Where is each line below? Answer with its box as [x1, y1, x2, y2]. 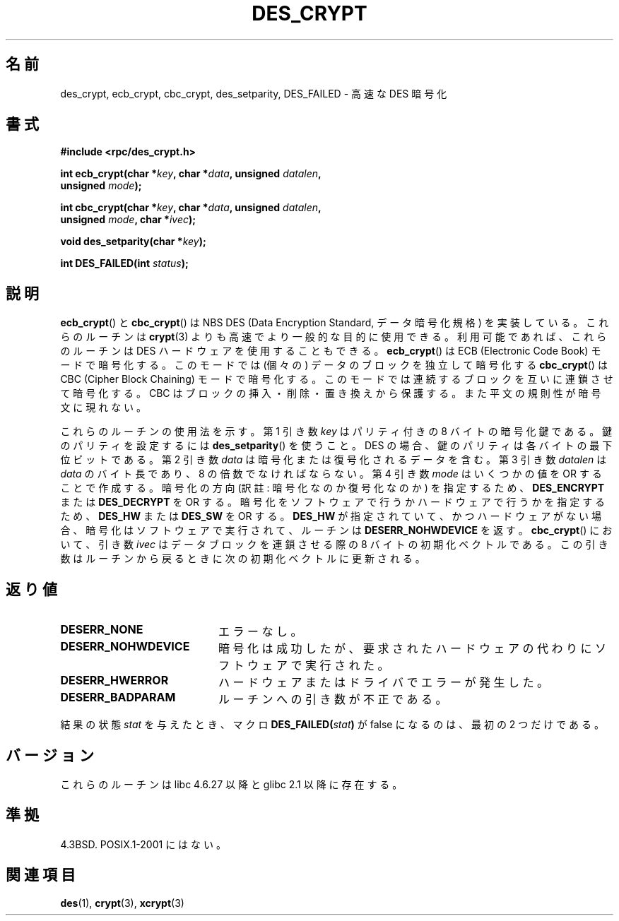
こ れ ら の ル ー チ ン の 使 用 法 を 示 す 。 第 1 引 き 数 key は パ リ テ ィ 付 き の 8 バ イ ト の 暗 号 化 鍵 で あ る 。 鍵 [60, 425, 613, 438]
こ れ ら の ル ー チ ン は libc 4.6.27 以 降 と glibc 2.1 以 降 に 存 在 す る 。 [60, 778, 403, 790]
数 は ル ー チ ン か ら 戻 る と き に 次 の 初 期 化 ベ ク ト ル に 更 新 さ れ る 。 [60, 552, 425, 565]
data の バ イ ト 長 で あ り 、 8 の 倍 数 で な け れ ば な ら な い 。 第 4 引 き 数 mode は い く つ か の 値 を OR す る [60, 468, 602, 480]
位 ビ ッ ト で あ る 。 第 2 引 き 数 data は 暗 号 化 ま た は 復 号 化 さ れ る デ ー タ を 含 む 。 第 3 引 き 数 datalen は [60, 453, 607, 466]
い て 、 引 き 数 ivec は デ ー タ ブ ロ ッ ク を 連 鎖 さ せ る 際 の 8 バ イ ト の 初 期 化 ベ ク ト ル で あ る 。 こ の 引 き [60, 538, 608, 551]
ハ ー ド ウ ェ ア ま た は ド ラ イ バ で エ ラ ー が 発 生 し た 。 [218, 675, 548, 690]
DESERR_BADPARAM [60, 690, 176, 705]
